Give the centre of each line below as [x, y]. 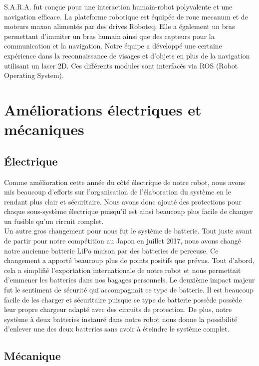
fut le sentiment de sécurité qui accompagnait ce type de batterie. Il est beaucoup [129, 290]
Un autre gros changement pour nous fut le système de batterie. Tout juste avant [128, 231]
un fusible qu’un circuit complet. [54, 221]
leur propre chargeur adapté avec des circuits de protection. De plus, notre [118, 309]
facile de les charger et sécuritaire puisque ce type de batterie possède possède [123, 299]
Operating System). [34, 75]
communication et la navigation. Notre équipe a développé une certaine [113, 46]
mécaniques [44, 129]
